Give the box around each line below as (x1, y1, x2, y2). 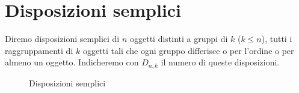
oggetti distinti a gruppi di (129, 32, 228, 45)
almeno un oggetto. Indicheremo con (5, 56, 139, 68)
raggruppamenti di (5, 44, 73, 56)
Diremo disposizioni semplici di (5, 32, 120, 45)
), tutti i (261, 32, 292, 45)
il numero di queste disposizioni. (161, 56, 280, 68)
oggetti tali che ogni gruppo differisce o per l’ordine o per (82, 44, 294, 56)
